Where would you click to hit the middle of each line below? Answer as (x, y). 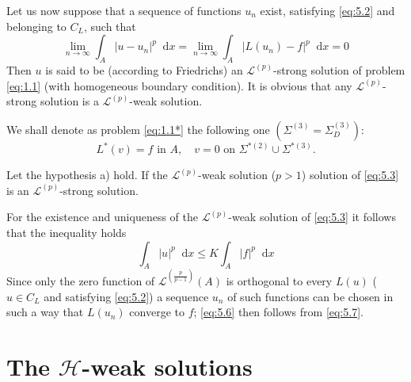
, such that (110, 26)
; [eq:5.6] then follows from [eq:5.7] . (278, 312)
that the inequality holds (67, 233)
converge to (157, 312)
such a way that (45, 312)
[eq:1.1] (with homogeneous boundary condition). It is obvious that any (179, 85)
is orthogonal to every (279, 280)
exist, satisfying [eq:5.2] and (327, 10)
